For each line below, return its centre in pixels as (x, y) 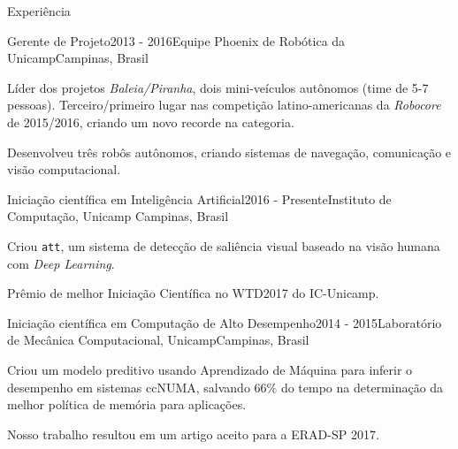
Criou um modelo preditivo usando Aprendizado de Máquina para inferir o (210, 369)
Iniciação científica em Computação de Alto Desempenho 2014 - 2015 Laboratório (225, 322)
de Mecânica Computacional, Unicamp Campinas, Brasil (158, 340)
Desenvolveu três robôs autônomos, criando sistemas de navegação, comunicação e (229, 152)
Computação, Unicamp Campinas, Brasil (118, 216)
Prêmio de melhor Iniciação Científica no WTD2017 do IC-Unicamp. (193, 293)
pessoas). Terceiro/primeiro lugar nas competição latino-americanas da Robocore (224, 105)
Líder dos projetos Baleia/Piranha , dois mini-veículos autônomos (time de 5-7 (218, 87)
